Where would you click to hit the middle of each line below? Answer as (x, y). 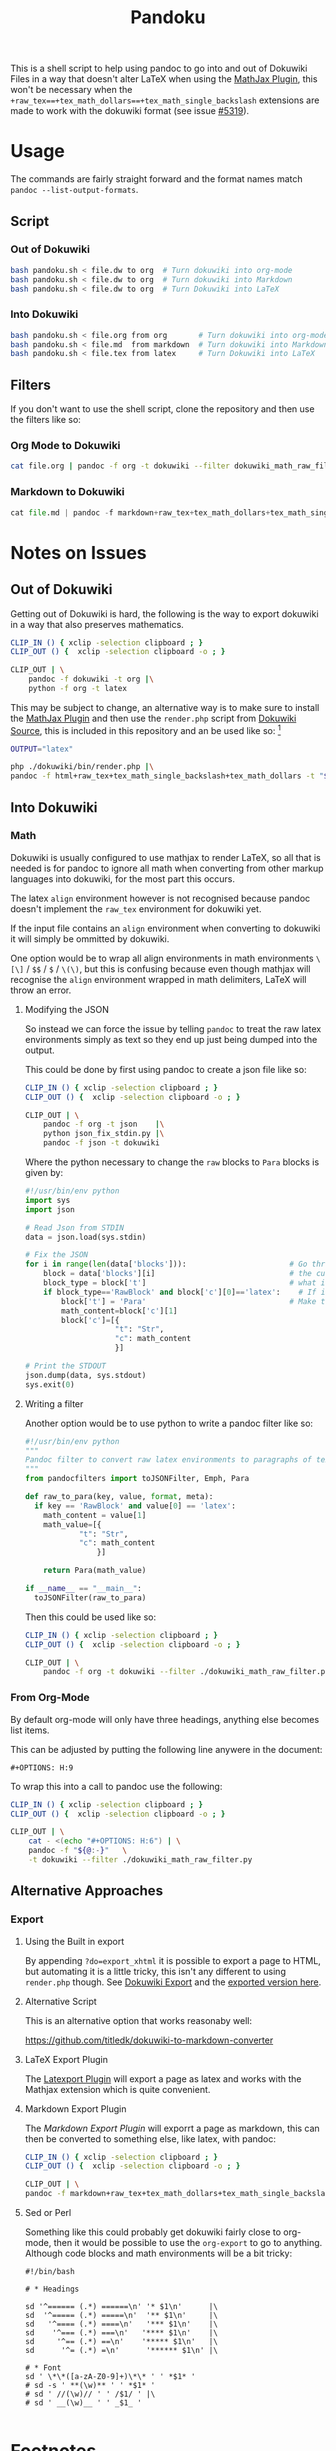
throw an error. (41, 990)
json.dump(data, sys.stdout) (85, 1375)
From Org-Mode (50, 1698)
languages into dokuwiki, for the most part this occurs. (122, 878)
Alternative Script (60, 2001)
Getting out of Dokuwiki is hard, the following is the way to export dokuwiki (164, 613)
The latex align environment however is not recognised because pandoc (160, 898)
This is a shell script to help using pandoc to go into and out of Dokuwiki (159, 68)
